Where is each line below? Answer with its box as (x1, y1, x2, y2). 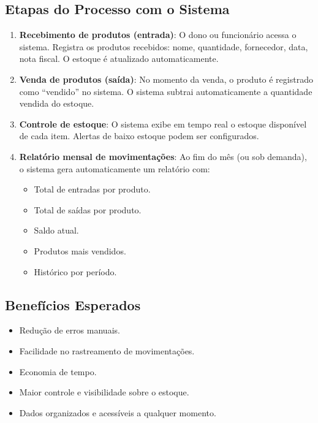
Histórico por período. (34, 265, 117, 278)
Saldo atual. (34, 224, 79, 237)
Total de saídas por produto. (34, 203, 142, 216)
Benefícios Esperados (5, 295, 141, 314)
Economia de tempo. (19, 365, 97, 378)
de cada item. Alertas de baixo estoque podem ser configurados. (19, 129, 259, 142)
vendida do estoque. (19, 97, 94, 110)
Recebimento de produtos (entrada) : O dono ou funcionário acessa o (19, 28, 297, 41)
